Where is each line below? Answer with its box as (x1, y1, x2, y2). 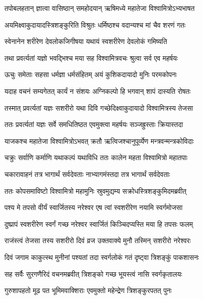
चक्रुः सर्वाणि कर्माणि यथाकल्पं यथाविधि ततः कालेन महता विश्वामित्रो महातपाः (4, 152, 188, 163)
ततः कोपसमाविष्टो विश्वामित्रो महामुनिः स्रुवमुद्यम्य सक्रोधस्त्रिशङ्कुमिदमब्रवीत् (4, 185, 187, 196)
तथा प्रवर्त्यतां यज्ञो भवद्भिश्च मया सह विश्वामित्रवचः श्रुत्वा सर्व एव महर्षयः (4, 52, 178, 63)
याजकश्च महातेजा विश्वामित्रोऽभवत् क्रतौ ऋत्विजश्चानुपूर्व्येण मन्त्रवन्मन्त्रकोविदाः (4, 135, 194, 146)
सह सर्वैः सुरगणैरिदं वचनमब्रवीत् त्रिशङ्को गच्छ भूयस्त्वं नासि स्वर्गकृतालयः (4, 268, 182, 279)
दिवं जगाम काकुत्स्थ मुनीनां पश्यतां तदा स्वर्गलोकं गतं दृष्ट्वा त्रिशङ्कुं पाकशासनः (4, 252, 199, 262)
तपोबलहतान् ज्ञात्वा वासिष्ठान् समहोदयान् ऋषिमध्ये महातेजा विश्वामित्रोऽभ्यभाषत (4, 3, 195, 13)
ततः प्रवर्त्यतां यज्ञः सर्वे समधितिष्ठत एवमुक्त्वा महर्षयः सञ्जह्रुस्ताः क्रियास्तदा (4, 119, 183, 129)
